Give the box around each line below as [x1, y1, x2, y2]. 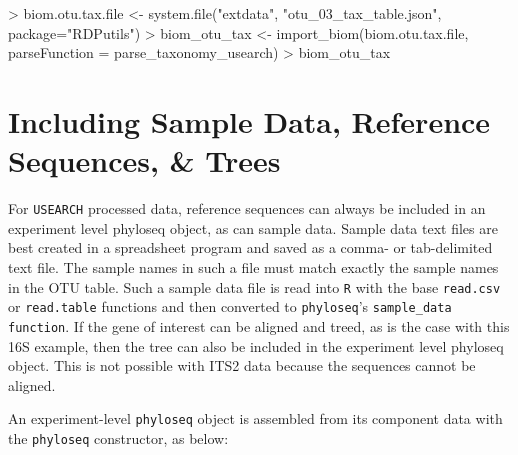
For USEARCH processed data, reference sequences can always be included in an [8, 198, 486, 219]
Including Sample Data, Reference [8, 100, 491, 141]
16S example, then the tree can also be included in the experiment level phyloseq [8, 335, 504, 356]
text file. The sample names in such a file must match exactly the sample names [8, 256, 499, 277]
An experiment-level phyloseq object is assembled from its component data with [8, 408, 503, 429]
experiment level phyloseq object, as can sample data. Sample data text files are [8, 217, 498, 238]
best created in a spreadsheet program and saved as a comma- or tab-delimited [8, 237, 493, 258]
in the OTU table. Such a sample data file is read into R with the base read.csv [8, 276, 501, 297]
